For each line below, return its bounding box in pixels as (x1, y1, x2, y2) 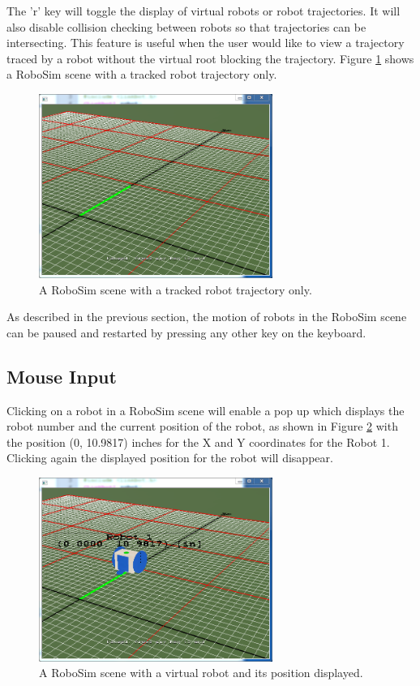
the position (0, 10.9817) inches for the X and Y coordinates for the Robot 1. (6, 433, 390, 450)
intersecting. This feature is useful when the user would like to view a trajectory (6, 34, 405, 51)
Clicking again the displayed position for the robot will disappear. (6, 449, 333, 466)
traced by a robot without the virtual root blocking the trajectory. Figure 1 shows (6, 49, 414, 66)
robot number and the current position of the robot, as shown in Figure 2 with (6, 418, 398, 435)
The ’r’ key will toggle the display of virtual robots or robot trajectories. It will (6, 2, 401, 19)
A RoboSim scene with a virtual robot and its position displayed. (39, 664, 363, 681)
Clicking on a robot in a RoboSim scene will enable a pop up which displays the (6, 401, 405, 418)
